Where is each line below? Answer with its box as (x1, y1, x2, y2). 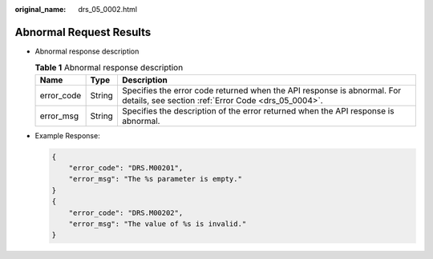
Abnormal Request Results (14, 25, 152, 39)
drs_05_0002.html (78, 5, 138, 14)
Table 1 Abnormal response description (34, 62, 184, 74)
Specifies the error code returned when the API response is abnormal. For (121, 85, 402, 96)
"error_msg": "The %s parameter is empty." (68, 174, 242, 184)
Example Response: (34, 130, 100, 140)
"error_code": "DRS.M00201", (68, 164, 184, 173)
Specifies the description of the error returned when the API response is (121, 105, 395, 116)
